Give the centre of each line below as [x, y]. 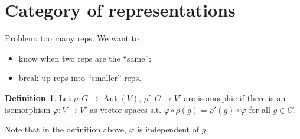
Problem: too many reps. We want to [72, 38]
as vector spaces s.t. [126, 109]
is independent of [168, 129]
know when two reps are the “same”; [85, 58]
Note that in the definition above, [66, 129]
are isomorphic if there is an [235, 97]
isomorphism [28, 109]
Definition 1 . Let [38, 97]
